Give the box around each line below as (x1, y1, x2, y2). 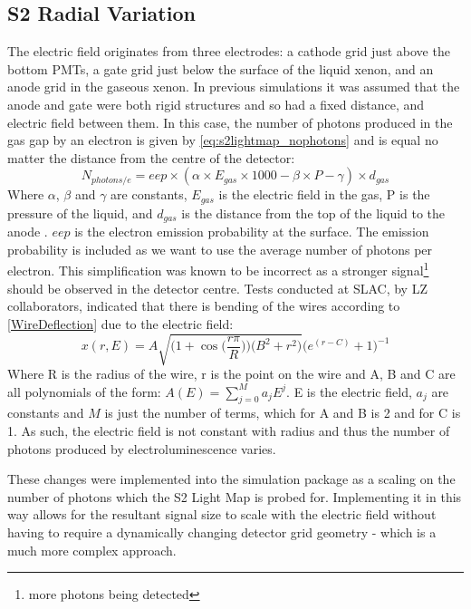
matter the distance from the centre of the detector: (7, 148, 295, 167)
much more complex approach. (7, 540, 177, 559)
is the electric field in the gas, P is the (218, 185, 430, 204)
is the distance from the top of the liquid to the (181, 203, 446, 222)
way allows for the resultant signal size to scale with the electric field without (7, 505, 437, 524)
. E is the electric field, (286, 382, 412, 401)
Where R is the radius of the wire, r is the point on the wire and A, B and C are (7, 364, 456, 383)
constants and (7, 403, 84, 422)
